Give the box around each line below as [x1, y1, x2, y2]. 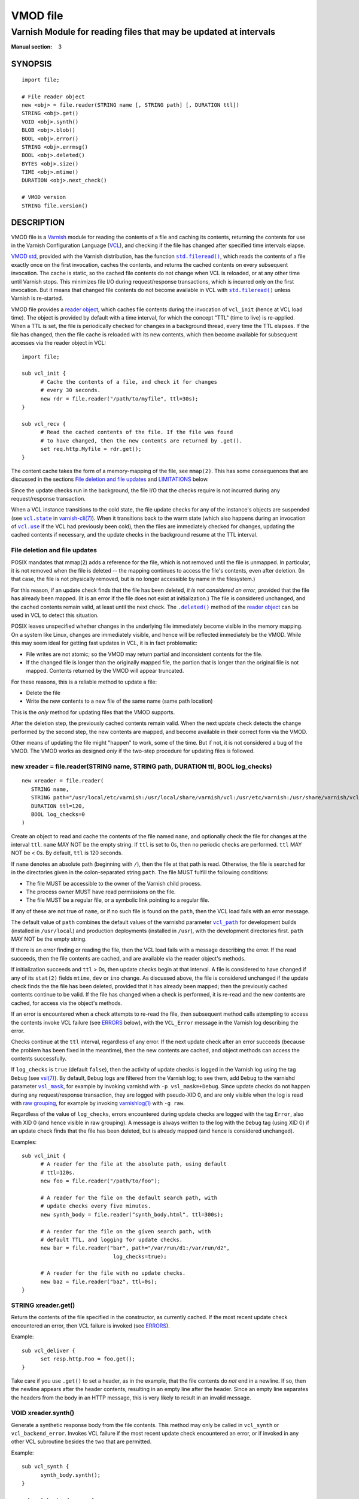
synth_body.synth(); [40, 1471, 101, 1478]
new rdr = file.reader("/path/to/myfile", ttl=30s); [40, 395, 199, 402]
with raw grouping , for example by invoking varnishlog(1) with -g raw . [11, 1100, 185, 1107]
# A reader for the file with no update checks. [40, 1270, 186, 1277]
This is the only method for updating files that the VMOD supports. [11, 708, 175, 716]
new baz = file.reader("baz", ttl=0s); [40, 1278, 158, 1285]
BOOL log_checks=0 [31, 811, 85, 818]
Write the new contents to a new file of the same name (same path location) [26, 697, 213, 705]
